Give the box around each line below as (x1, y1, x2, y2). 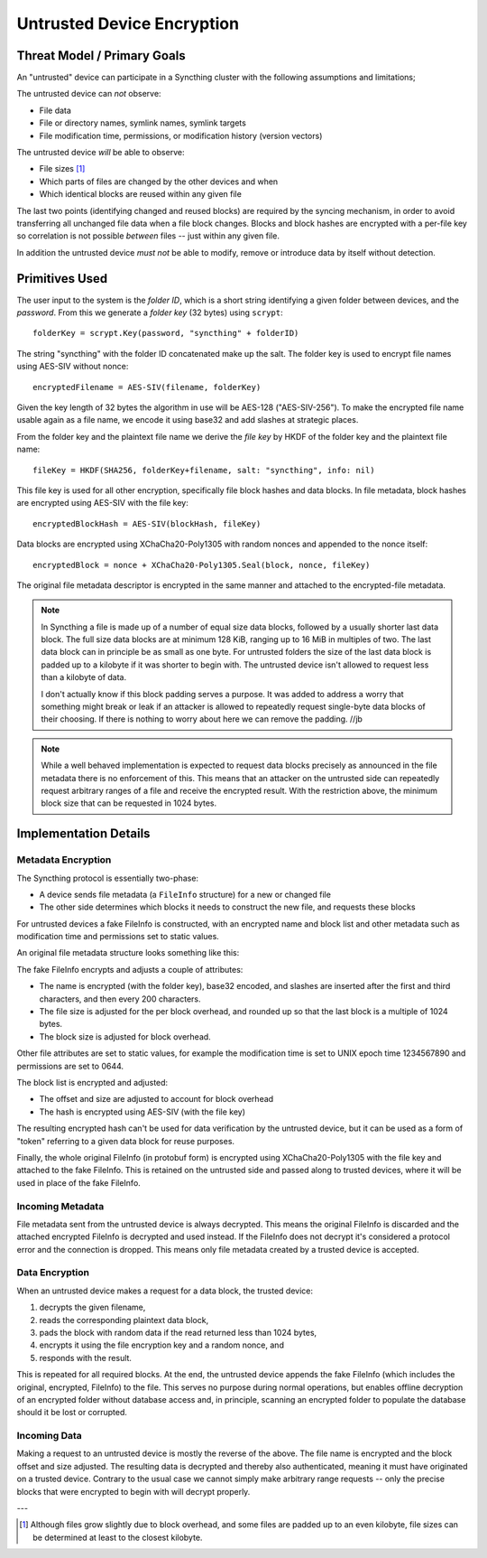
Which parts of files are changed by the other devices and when (39, 176, 279, 187)
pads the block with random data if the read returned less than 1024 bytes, (39, 1327, 317, 1338)
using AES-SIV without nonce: (16, 361, 129, 372)
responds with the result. (39, 1352, 133, 1363)
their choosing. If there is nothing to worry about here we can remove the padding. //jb (41, 714, 363, 724)
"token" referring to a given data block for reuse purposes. (16, 1135, 234, 1146)
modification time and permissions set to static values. (16, 931, 220, 942)
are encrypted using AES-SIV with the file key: (16, 498, 188, 508)
